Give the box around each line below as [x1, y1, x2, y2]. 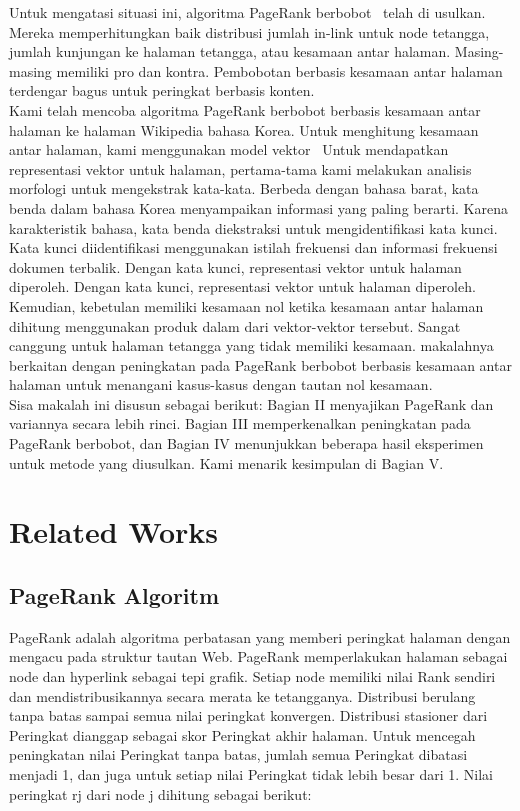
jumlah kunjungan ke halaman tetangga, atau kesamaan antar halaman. [9, 41, 451, 62]
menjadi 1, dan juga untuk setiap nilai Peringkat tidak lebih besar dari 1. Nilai [9, 763, 493, 784]
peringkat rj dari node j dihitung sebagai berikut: [9, 783, 312, 804]
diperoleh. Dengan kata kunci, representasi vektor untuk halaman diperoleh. [9, 276, 476, 297]
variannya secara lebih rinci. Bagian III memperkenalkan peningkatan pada [9, 413, 471, 434]
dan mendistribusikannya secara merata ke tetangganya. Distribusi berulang [9, 685, 476, 706]
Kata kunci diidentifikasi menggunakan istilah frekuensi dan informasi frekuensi [9, 237, 498, 258]
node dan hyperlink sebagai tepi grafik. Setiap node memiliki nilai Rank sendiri [9, 666, 496, 687]
